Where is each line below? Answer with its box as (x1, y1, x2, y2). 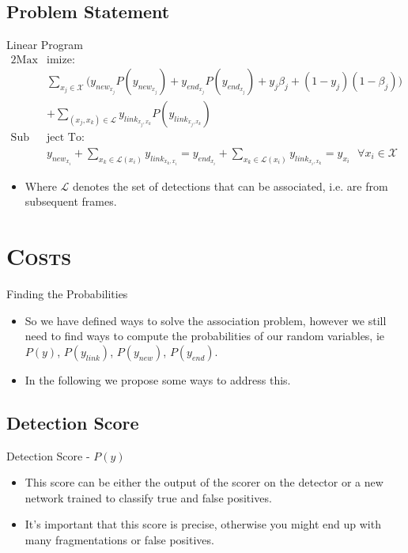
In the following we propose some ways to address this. (25, 371, 291, 388)
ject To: (47, 131, 85, 143)
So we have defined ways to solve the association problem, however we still (25, 312, 387, 328)
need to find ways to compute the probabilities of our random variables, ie (25, 328, 385, 344)
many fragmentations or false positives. (25, 532, 214, 548)
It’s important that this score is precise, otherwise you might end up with (25, 516, 381, 532)
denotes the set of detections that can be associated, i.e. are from (73, 177, 388, 194)
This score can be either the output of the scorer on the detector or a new (25, 474, 383, 491)
